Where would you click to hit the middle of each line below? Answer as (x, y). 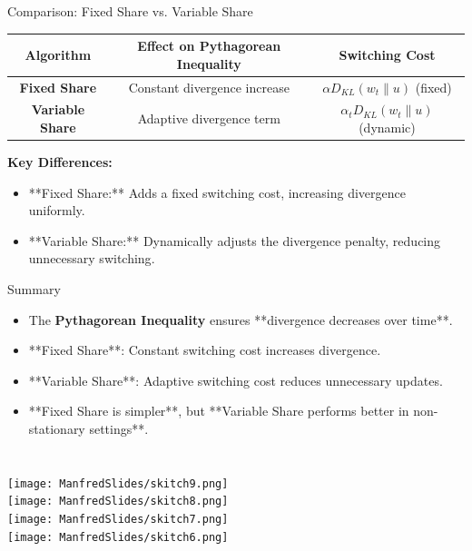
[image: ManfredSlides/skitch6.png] (118, 537)
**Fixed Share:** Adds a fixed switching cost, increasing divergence (217, 192)
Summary (34, 289)
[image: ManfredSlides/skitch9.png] (118, 483)
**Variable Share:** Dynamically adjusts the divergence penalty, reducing (235, 240)
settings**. (119, 428)
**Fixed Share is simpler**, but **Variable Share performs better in (219, 411)
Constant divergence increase (209, 87)
